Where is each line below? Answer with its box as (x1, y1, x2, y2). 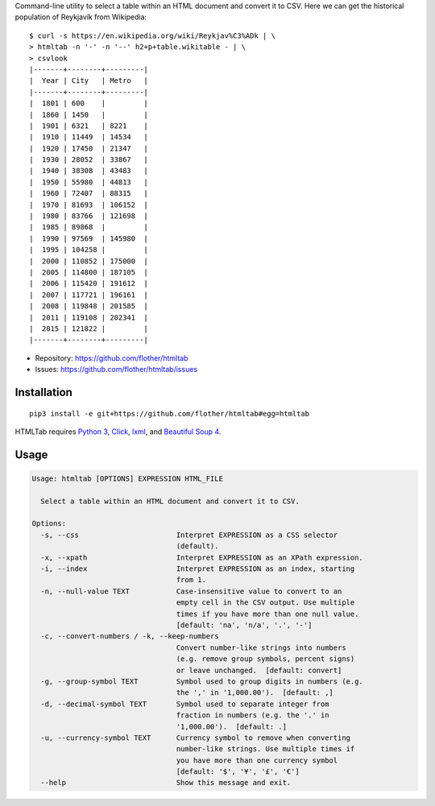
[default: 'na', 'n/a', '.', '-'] (176, 620, 313, 630)
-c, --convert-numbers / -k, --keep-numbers (40, 632, 219, 641)
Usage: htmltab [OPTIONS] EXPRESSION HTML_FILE (31, 473, 223, 483)
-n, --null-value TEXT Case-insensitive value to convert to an (40, 586, 342, 596)
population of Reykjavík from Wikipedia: (14, 12, 147, 22)
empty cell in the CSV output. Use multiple (176, 598, 355, 607)
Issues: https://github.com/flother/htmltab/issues (35, 365, 197, 374)
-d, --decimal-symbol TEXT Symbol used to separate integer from (40, 699, 329, 709)
